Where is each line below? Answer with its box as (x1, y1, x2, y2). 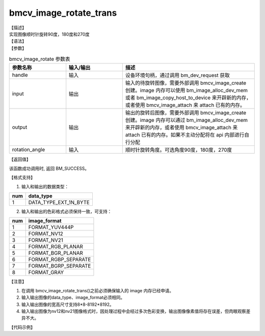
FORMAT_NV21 (28, 237, 63, 244)
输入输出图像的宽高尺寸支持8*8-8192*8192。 (21, 301, 114, 307)
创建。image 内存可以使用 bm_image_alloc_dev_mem (125, 87, 248, 94)
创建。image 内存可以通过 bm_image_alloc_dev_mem (125, 117, 248, 124)
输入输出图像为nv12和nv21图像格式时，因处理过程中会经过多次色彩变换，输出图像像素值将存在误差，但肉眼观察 (21, 308, 246, 314)
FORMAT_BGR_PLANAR (28, 250, 83, 256)
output (12, 124, 27, 131)
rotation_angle (12, 146, 45, 153)
